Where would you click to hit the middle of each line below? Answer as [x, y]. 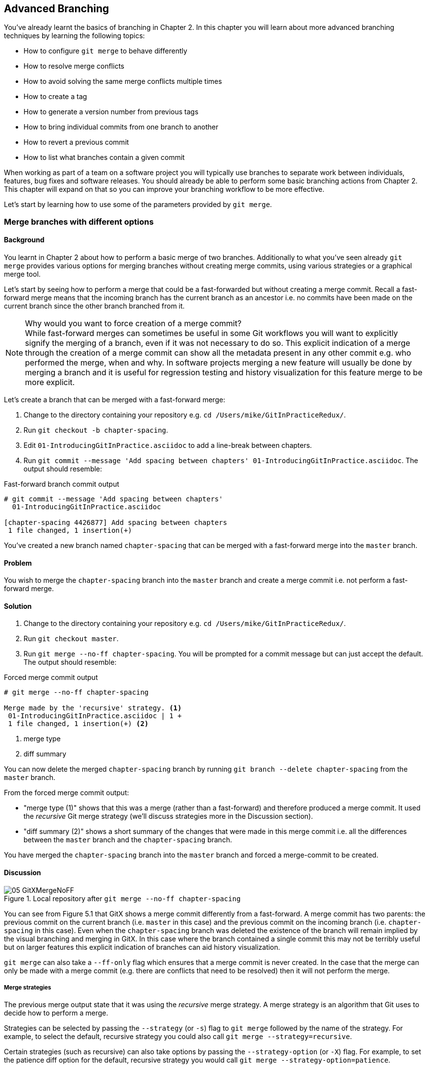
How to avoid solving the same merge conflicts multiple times [123, 81]
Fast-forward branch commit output [62, 484]
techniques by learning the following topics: [75, 36]
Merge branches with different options [79, 221]
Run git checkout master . [71, 639]
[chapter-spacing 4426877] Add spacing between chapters [116, 523]
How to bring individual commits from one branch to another [121, 127]
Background [24, 240]
